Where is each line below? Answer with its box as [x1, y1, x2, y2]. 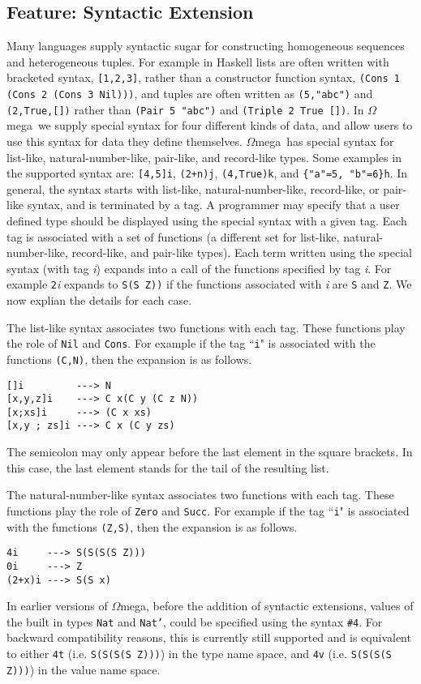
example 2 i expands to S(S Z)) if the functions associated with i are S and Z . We [6, 276, 412, 293]
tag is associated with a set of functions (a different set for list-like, [6, 228, 340, 245]
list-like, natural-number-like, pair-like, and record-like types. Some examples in [6, 148, 402, 165]
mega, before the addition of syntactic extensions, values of [120, 597, 414, 614]
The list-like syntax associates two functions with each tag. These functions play [6, 318, 406, 336]
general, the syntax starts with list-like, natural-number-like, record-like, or [6, 180, 380, 197]
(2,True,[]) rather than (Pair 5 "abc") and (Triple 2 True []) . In [6, 100, 364, 118]
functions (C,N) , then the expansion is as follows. [6, 350, 252, 367]
